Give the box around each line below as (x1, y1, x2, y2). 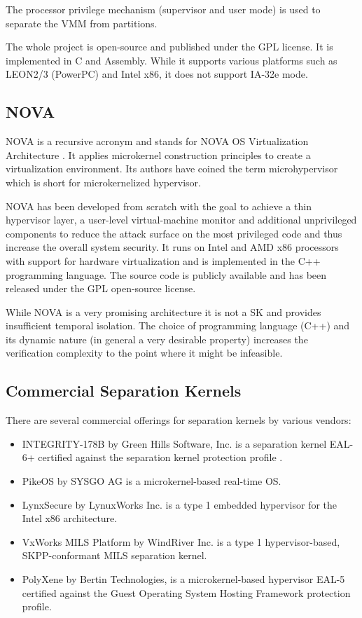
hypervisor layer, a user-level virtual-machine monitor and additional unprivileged (6, 212, 357, 227)
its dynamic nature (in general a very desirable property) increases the (6, 331, 308, 346)
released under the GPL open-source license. (6, 281, 196, 296)
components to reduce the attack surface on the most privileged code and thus (6, 226, 342, 240)
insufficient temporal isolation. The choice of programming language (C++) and (6, 318, 350, 333)
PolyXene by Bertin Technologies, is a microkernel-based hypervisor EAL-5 (22, 572, 345, 586)
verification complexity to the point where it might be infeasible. (6, 345, 283, 360)
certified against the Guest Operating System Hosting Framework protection (22, 585, 351, 600)
